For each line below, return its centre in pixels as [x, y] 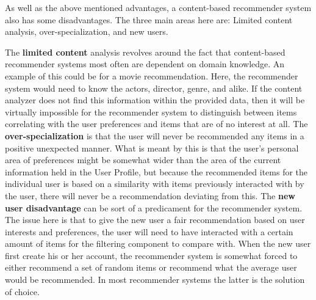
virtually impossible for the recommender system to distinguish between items [151, 112]
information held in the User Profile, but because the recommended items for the [156, 171]
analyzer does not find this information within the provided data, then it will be [155, 100]
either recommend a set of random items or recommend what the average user [151, 267]
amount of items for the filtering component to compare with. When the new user [158, 243]
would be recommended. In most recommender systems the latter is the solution [155, 280]
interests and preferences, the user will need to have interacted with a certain [149, 231]
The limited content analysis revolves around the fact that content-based [145, 52]
